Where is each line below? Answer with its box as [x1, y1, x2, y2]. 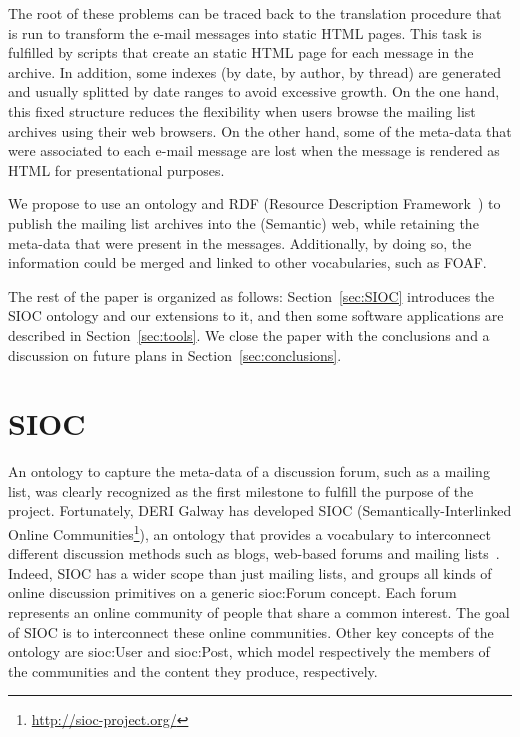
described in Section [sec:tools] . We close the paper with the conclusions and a [8, 324, 490, 345]
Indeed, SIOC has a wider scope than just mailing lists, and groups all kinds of [8, 562, 492, 583]
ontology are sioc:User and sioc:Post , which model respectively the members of [8, 641, 490, 662]
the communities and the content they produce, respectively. [8, 660, 378, 681]
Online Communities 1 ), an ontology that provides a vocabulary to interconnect [8, 521, 491, 544]
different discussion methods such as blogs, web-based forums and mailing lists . [8, 543, 500, 564]
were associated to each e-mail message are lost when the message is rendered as [8, 140, 500, 161]
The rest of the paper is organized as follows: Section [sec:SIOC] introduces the [8, 285, 495, 306]
